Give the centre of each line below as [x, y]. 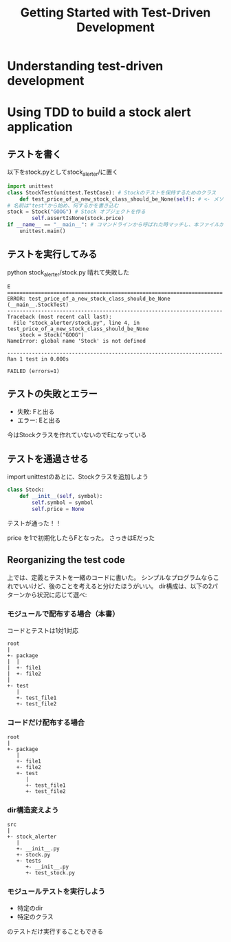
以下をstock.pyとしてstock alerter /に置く [63, 172]
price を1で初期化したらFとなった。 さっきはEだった [81, 538]
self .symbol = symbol [63, 502]
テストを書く [34, 154]
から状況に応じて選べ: [56, 594]
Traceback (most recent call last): [59, 317]
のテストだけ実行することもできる [55, 931]
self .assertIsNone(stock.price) [78, 219]
